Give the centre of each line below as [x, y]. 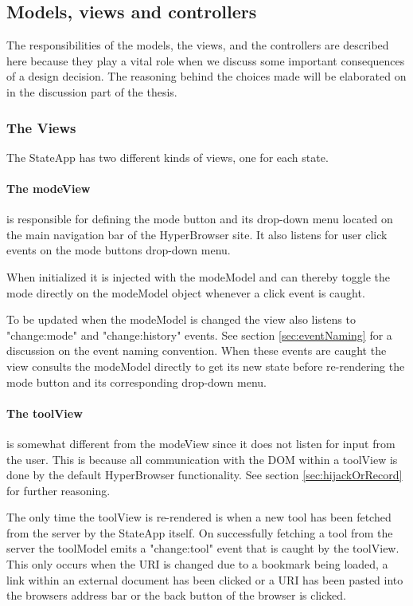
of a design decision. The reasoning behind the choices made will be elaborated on [206, 76]
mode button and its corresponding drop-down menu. [136, 382]
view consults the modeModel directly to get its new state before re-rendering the [206, 366]
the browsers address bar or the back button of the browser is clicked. [176, 595]
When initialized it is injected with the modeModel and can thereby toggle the [198, 276]
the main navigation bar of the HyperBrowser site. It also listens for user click [197, 234]
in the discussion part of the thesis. [92, 91]
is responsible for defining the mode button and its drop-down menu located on [200, 219]
